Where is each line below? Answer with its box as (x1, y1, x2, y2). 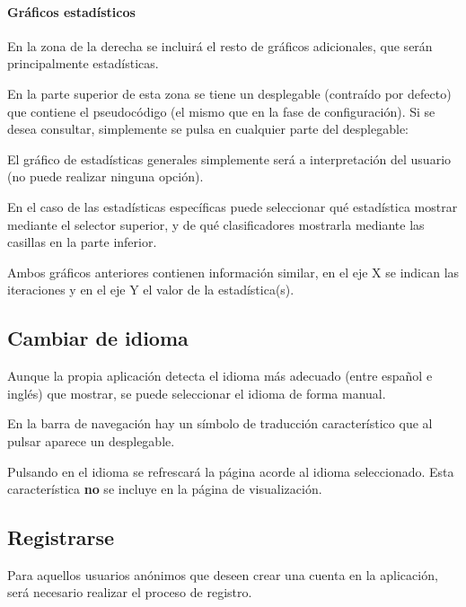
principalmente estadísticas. (7, 54, 159, 73)
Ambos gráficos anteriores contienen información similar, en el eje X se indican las (7, 262, 460, 281)
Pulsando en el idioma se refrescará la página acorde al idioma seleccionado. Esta (7, 462, 454, 480)
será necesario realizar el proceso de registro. (7, 583, 252, 602)
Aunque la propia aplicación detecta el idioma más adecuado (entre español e (7, 366, 433, 385)
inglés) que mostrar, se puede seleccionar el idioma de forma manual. (7, 383, 386, 402)
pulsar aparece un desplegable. (7, 431, 175, 450)
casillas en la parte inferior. (7, 233, 157, 251)
